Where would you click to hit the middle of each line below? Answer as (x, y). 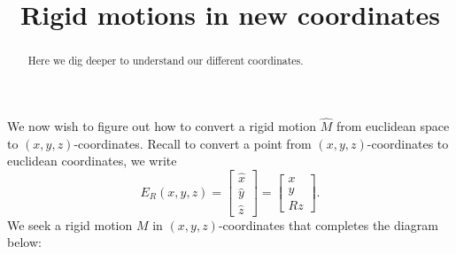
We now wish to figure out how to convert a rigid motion (162, 126)
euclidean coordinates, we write (92, 161)
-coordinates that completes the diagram (328, 224)
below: (24, 242)
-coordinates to (408, 143)
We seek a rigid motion (70, 224)
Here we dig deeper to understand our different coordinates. (166, 61)
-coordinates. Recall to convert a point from (193, 143)
